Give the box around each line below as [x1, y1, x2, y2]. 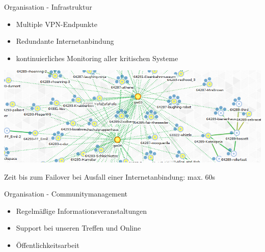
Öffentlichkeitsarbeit [16, 239, 79, 250]
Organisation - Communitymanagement [4, 188, 128, 199]
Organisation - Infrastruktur [4, 2, 92, 12]
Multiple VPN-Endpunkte [16, 18, 97, 29]
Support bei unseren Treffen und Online [16, 222, 141, 233]
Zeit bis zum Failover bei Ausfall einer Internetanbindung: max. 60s [4, 171, 215, 182]
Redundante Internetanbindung [16, 36, 114, 46]
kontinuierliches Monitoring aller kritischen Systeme [16, 52, 178, 63]
